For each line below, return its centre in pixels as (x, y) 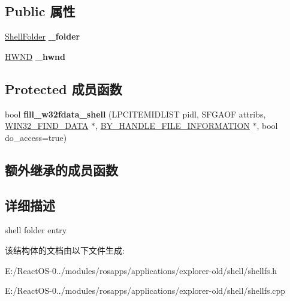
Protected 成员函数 (64, 88)
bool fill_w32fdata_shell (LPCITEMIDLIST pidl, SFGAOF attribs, (135, 114)
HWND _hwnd (35, 56)
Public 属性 (40, 11)
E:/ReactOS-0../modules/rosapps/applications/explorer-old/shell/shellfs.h (141, 270)
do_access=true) (36, 137)
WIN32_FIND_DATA (47, 126)
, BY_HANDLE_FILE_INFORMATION (173, 126)
